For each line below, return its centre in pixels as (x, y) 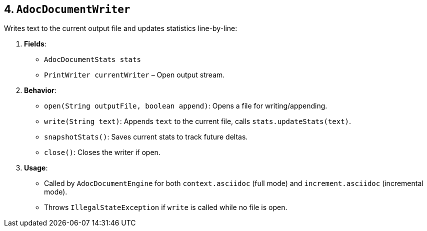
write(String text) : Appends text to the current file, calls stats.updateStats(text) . (198, 121)
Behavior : (40, 90)
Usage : (36, 168)
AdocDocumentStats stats (92, 60)
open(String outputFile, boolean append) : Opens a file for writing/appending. (186, 106)
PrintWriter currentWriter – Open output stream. (134, 75)
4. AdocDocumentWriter (67, 9)
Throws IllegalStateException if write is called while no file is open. (166, 207)
